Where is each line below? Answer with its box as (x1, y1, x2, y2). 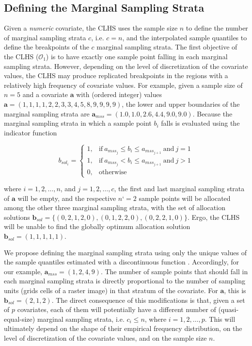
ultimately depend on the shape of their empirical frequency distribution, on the (4, 323, 242, 333)
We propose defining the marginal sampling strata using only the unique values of (4, 247, 247, 257)
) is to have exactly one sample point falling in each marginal (46, 51, 228, 61)
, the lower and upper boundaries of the (122, 99, 240, 109)
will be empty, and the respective (17, 193, 116, 203)
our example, (4, 266, 42, 276)
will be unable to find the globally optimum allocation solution (4, 221, 190, 231)
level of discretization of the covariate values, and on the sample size (4, 333, 207, 343)
